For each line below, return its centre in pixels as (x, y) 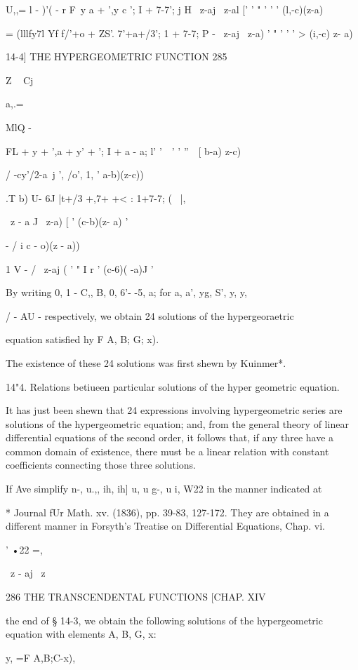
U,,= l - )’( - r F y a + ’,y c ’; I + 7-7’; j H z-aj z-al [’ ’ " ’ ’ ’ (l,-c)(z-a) (165, 9)
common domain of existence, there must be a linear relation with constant (167, 451)
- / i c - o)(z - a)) (43, 244)
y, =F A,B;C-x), (41, 657)
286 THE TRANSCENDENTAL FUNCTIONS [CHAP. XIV (136, 597)
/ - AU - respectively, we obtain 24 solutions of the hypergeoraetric (150, 315)
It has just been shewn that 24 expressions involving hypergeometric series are (174, 410)
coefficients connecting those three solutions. (101, 465)
